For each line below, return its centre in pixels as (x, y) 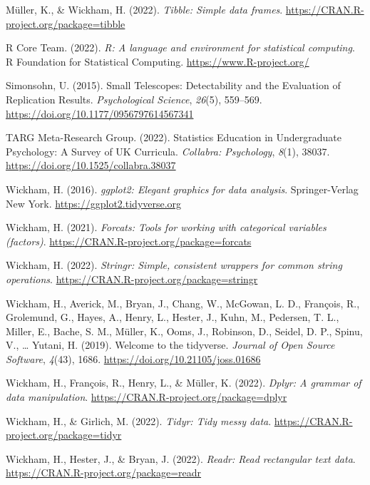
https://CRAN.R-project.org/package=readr (104, 473)
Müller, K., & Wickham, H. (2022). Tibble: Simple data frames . (144, 9)
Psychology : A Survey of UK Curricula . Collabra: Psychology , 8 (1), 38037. (168, 151)
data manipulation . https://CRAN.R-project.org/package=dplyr (147, 397)
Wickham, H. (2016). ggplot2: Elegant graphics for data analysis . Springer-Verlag (182, 189)
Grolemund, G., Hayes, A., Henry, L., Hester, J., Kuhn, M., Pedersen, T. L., (173, 317)
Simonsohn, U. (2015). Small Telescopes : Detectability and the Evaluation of (173, 85)
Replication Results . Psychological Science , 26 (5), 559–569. (134, 99)
